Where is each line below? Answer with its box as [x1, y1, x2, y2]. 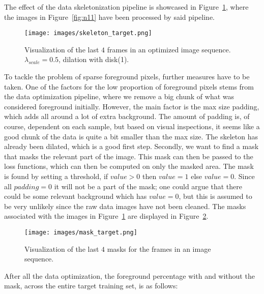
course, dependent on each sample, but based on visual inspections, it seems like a [4, 121, 260, 131]
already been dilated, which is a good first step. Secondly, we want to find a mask [4, 141, 259, 152]
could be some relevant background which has [4, 191, 147, 201]
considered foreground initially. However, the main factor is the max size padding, [4, 101, 259, 111]
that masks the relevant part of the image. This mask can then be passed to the [4, 151, 253, 161]
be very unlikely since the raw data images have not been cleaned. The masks [4, 200, 246, 211]
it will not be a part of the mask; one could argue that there [54, 181, 242, 191]
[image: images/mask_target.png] [24, 228, 137, 236]
